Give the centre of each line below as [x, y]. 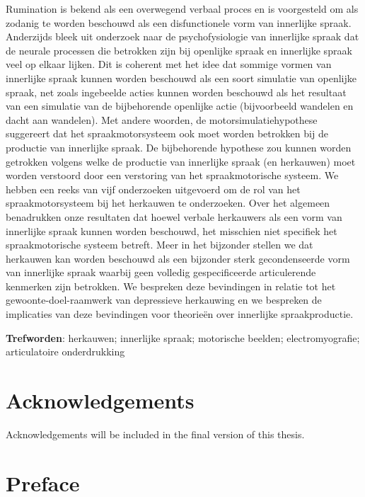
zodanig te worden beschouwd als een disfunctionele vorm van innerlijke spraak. [179, 22]
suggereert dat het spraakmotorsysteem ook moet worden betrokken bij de [167, 133]
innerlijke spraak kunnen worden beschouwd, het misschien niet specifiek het [172, 230]
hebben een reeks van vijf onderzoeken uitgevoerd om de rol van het [153, 189]
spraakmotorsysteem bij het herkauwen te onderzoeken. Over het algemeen [168, 203]
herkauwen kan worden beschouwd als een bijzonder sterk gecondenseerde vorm [178, 258]
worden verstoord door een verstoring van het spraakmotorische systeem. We [172, 175]
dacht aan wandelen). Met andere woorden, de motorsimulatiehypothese [162, 119]
